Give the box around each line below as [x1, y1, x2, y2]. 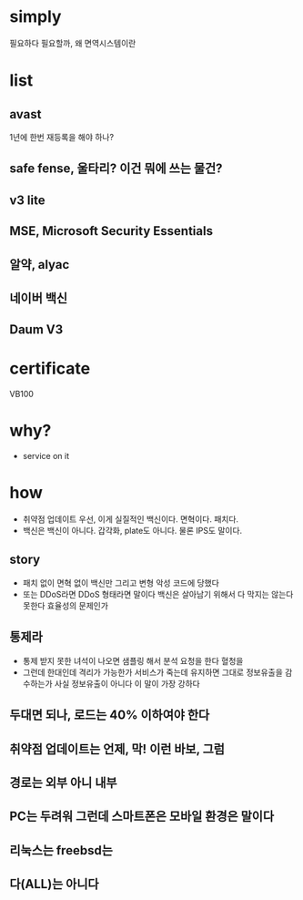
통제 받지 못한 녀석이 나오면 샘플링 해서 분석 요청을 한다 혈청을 [22, 655, 244, 666]
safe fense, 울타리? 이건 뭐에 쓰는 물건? [9, 161, 223, 177]
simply [9, 6, 62, 27]
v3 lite [9, 192, 45, 208]
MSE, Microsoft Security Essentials [9, 223, 214, 239]
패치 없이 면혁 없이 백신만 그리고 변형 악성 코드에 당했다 [22, 577, 220, 588]
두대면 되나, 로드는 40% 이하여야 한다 [9, 708, 210, 723]
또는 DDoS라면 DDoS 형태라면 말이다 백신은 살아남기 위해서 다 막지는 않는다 [22, 588, 294, 599]
